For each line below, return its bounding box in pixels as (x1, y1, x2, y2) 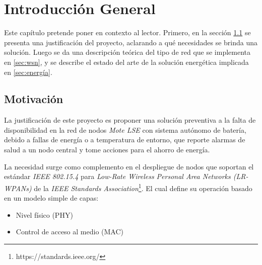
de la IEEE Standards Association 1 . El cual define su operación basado (34, 181, 252, 193)
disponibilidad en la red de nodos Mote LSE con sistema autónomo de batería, (4, 124, 246, 135)
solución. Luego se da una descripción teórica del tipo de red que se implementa (4, 47, 251, 57)
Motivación (4, 91, 63, 107)
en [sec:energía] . (4, 66, 52, 77)
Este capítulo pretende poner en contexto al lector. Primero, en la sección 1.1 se (4, 27, 251, 38)
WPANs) (4, 183, 32, 193)
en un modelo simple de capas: (4, 193, 99, 203)
